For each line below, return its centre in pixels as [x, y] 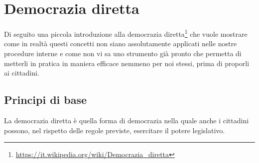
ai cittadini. [22, 73]
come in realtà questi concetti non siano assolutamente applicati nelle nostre [121, 43]
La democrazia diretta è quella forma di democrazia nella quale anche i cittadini [127, 120]
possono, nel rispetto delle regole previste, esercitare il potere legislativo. [115, 130]
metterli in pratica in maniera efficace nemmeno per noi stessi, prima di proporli [127, 63]
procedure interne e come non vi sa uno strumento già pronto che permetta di [123, 53]
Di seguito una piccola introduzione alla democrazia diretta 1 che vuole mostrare [126, 33]
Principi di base [46, 100]
